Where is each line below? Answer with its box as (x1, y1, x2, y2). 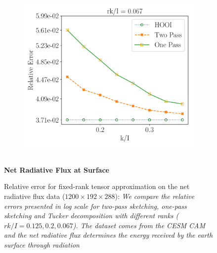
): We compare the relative (115, 191, 194, 201)
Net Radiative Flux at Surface (4, 164, 109, 175)
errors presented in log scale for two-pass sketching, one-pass (4, 200, 187, 211)
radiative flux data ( (4, 191, 65, 201)
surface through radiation (4, 240, 80, 250)
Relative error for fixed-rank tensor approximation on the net (4, 181, 190, 191)
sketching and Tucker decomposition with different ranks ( (4, 210, 179, 221)
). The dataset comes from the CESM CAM (73, 220, 206, 230)
